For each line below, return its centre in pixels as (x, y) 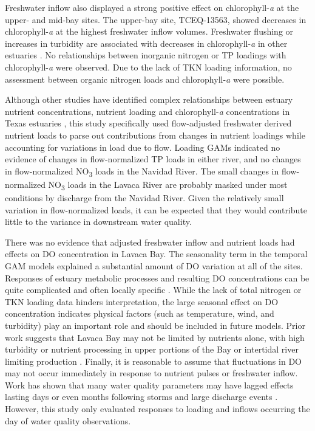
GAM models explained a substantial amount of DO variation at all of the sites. (154, 265)
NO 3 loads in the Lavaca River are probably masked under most (168, 185)
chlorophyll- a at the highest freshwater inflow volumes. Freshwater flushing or (149, 31)
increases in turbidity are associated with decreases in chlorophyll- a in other (146, 43)
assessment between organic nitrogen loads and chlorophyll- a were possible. (145, 79)
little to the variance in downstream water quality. (98, 222)
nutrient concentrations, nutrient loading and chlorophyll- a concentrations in (147, 111)
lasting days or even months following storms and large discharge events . (141, 397)
